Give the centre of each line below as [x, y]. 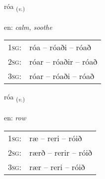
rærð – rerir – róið [61, 152]
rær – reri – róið [57, 167]
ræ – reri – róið [56, 138]
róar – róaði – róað [62, 76]
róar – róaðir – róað [63, 62]
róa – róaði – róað [60, 47]
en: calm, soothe [28, 27]
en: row [15, 118]
